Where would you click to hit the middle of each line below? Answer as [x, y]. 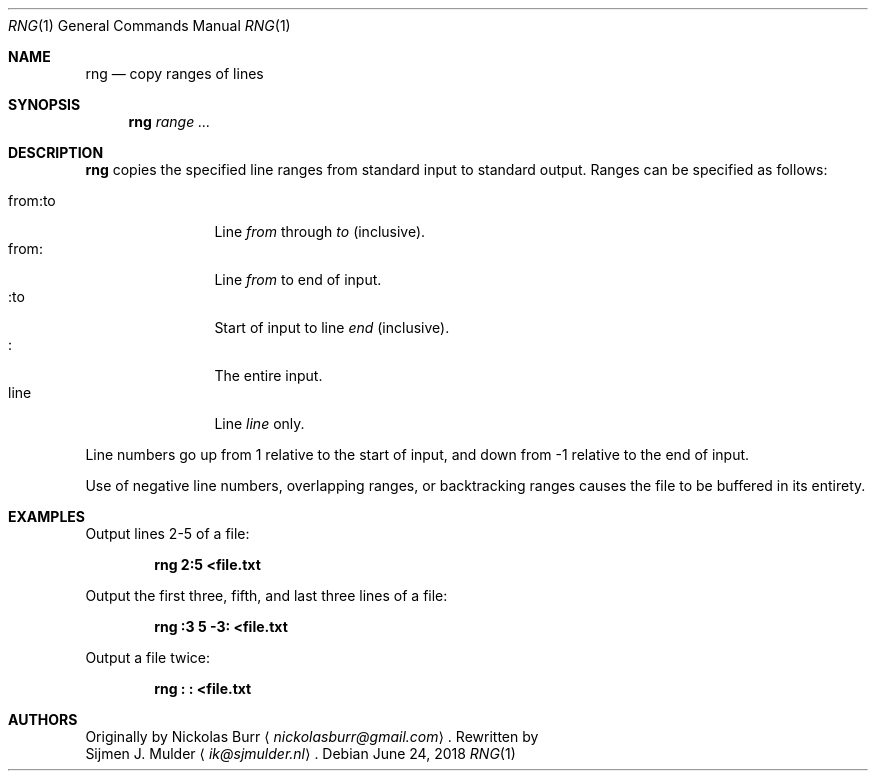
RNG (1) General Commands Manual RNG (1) [149, 25]
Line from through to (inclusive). [320, 231]
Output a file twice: [148, 657]
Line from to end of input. [298, 279]
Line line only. [259, 423]
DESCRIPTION [56, 152]
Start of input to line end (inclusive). [332, 327]
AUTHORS [43, 719]
